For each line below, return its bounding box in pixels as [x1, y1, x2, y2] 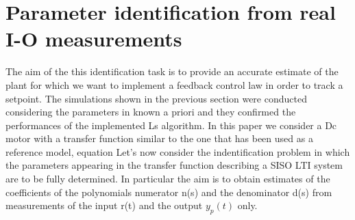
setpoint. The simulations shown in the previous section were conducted [5, 91, 307, 105]
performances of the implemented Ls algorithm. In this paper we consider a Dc [5, 118, 337, 132]
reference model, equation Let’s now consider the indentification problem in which [5, 144, 350, 159]
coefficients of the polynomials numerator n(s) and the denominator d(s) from [5, 184, 332, 199]
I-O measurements [5, 25, 182, 53]
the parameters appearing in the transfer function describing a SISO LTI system [5, 158, 343, 172]
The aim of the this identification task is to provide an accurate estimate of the [5, 64, 339, 79]
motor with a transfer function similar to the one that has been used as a [5, 131, 313, 146]
